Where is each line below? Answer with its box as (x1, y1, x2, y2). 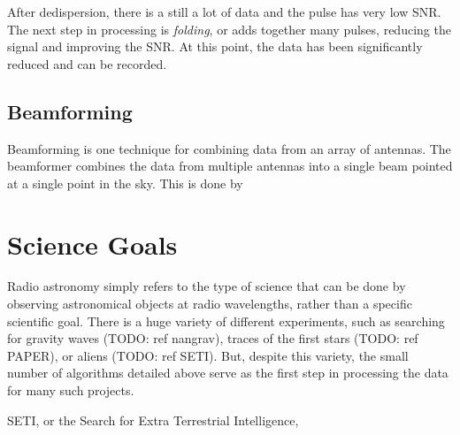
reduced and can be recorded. (7, 54, 167, 72)
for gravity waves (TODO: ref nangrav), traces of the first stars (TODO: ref (7, 329, 418, 347)
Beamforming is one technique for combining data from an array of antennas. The (7, 139, 451, 157)
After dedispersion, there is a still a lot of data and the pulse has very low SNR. (7, 3, 441, 20)
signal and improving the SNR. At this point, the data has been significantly (7, 37, 423, 56)
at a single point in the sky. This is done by (7, 173, 243, 192)
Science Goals (7, 225, 178, 262)
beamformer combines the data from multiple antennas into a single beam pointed (7, 156, 453, 175)
